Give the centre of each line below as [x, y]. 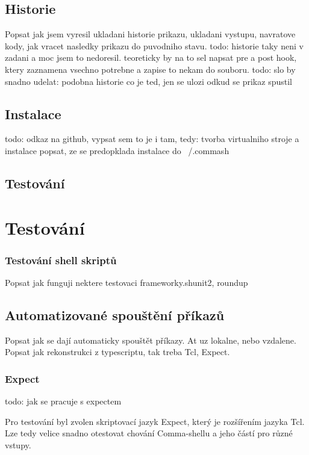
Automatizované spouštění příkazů [115, 314]
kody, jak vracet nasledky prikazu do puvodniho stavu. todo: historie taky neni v [154, 45]
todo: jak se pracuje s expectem [63, 401]
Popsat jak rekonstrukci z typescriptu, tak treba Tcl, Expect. [117, 352]
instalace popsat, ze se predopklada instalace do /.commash [117, 150]
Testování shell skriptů [61, 260]
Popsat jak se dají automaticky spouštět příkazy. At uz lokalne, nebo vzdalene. [151, 340]
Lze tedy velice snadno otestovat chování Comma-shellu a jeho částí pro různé [149, 433]
